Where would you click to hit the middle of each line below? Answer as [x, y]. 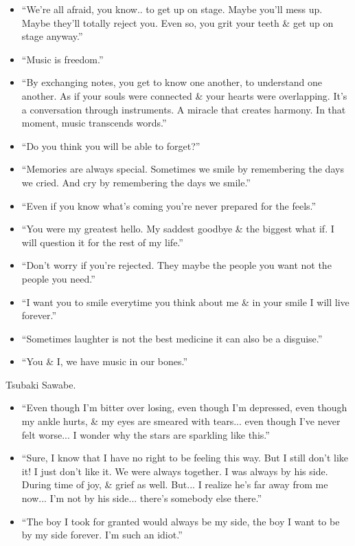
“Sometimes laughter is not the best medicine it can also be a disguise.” [172, 338]
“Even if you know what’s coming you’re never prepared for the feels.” [169, 205]
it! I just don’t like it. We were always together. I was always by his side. [175, 471]
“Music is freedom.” [62, 59]
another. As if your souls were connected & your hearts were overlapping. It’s [184, 95]
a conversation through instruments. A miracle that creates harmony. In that [184, 109]
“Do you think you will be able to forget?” [111, 145]
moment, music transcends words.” [94, 123]
